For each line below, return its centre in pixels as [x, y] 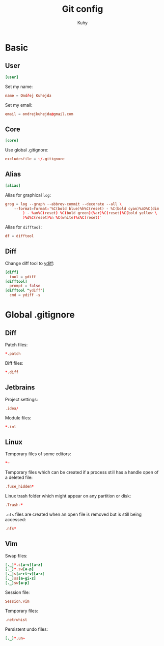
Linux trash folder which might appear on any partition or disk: [68, 496]
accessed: [15, 519]
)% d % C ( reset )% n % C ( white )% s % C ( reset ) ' [62, 218]
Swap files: [16, 556]
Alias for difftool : [24, 227]
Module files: [18, 418]
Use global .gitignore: [27, 150]
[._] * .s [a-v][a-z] [24, 565]
